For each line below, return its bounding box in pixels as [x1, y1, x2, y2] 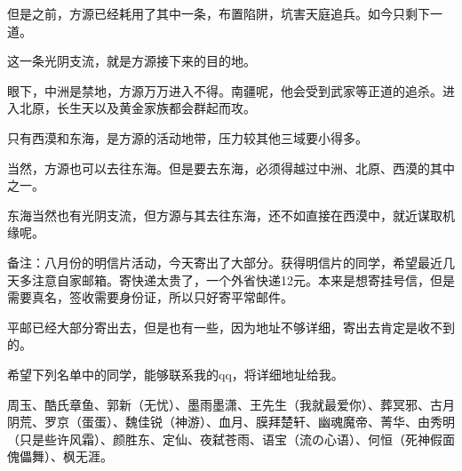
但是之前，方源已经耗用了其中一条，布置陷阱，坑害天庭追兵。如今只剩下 [7, 4, 430, 22]
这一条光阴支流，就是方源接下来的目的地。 [7, 52, 256, 70]
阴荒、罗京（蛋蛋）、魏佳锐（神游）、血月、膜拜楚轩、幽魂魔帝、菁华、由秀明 [7, 412, 455, 431]
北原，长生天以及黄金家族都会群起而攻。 [19, 99, 256, 117]
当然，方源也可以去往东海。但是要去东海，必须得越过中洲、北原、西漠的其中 [7, 158, 455, 177]
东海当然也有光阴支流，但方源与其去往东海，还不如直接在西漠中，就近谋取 [7, 205, 442, 224]
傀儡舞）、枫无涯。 [7, 447, 113, 466]
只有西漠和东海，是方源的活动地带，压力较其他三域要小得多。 [7, 128, 368, 147]
